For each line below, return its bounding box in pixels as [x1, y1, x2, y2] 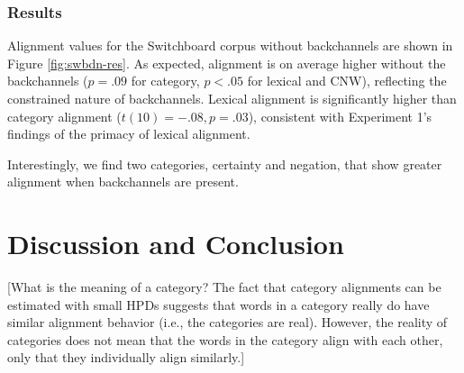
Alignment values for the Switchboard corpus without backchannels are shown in [7, 36, 453, 55]
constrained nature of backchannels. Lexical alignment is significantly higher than [7, 89, 457, 107]
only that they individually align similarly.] [7, 348, 245, 367]
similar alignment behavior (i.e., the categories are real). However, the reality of [7, 313, 448, 332]
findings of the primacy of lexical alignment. [7, 124, 250, 143]
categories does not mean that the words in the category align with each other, [7, 330, 443, 349]
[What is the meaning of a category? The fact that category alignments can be [7, 277, 441, 296]
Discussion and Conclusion [7, 225, 344, 262]
